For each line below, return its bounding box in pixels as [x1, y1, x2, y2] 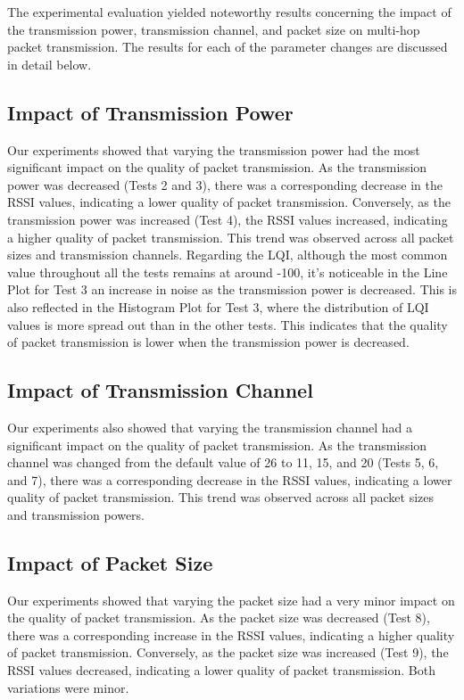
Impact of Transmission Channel [7, 376, 313, 404]
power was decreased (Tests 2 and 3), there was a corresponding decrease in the [7, 175, 443, 194]
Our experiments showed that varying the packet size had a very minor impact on [7, 590, 455, 609]
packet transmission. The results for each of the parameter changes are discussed [7, 37, 448, 56]
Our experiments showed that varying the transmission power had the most [7, 140, 420, 159]
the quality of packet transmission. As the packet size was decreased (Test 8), [7, 608, 430, 627]
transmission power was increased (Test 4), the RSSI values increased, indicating [7, 210, 448, 228]
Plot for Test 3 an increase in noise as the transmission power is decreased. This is [7, 280, 457, 299]
